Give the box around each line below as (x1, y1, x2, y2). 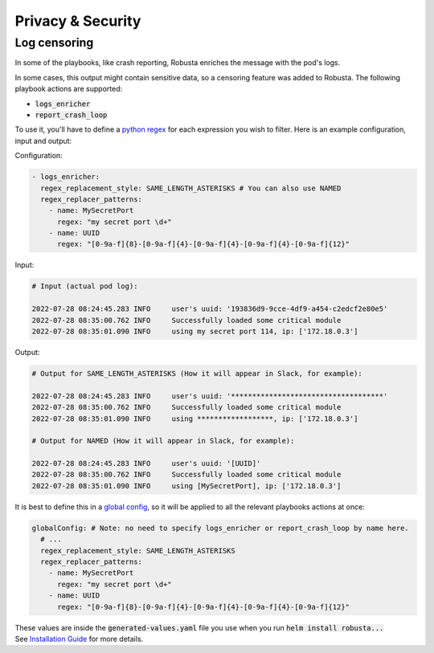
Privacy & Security (14, 12, 141, 30)
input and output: (14, 136, 72, 145)
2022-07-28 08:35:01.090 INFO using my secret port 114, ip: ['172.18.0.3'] (31, 326, 358, 336)
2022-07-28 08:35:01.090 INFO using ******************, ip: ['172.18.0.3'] (31, 414, 358, 423)
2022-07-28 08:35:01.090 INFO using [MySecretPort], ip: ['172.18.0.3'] (31, 481, 342, 490)
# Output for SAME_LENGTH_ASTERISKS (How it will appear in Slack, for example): (31, 369, 363, 378)
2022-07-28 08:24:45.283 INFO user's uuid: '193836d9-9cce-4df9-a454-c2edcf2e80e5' (31, 304, 388, 313)
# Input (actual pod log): (31, 282, 138, 291)
